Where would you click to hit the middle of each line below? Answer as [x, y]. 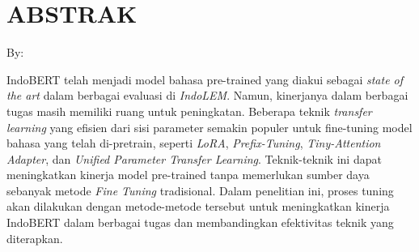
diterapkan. [35, 238]
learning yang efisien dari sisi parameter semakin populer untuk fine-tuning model [209, 127]
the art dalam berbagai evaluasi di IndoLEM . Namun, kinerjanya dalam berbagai [207, 95]
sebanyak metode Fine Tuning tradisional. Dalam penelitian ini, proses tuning [200, 190]
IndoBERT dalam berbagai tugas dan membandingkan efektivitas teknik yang [200, 222]
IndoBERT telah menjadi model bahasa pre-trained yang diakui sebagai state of [205, 79]
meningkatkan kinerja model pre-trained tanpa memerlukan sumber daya [188, 175]
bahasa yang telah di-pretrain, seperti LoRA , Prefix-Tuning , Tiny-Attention [194, 143]
